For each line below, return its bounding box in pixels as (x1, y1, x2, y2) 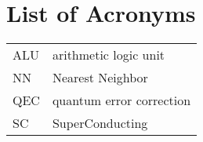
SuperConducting (52, 114, 148, 133)
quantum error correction (52, 91, 191, 110)
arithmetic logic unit (52, 46, 165, 64)
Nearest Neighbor (52, 68, 148, 87)
